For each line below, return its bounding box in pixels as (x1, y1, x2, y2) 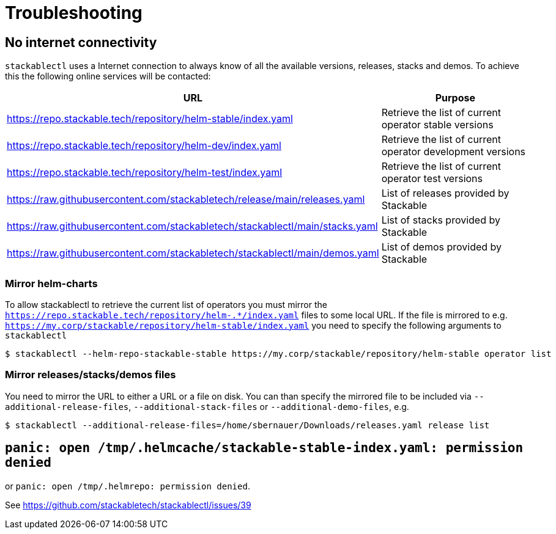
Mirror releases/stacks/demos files (5, 368, 176, 381)
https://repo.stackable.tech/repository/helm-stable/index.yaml (7, 112, 293, 125)
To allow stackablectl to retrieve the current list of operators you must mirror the (5, 299, 327, 310)
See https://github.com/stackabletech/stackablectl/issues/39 (5, 499, 251, 510)
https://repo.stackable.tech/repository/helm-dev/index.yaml (7, 139, 281, 152)
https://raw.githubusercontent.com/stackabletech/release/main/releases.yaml (7, 193, 365, 206)
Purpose (435, 92, 475, 104)
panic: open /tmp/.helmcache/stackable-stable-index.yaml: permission (5, 441, 524, 456)
